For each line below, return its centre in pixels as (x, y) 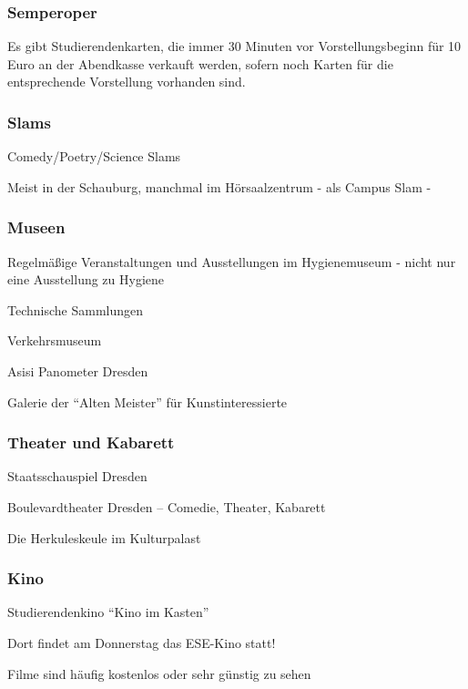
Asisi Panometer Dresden (78, 371)
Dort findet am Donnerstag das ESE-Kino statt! (142, 643)
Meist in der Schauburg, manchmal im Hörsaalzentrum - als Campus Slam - (219, 186)
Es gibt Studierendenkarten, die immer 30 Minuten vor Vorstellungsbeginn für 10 (234, 46)
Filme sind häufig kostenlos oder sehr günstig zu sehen (159, 673)
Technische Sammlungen (76, 309)
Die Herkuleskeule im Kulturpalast (104, 537)
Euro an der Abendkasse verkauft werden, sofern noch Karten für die (200, 63)
